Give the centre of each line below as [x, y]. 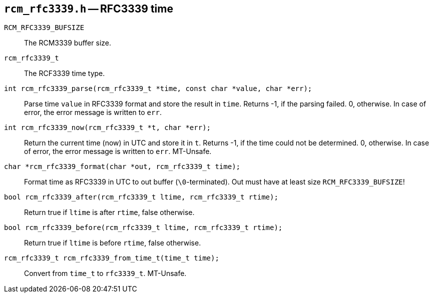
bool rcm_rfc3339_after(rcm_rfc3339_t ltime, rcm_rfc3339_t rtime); [141, 197]
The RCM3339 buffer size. [68, 43]
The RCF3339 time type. [65, 73]
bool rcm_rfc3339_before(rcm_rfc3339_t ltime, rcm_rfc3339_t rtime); [143, 228]
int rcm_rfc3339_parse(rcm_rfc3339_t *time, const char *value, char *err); [158, 89]
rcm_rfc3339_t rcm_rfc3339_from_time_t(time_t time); [112, 258]
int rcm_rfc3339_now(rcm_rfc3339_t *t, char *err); [108, 128]
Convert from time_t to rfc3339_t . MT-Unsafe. [105, 273]
